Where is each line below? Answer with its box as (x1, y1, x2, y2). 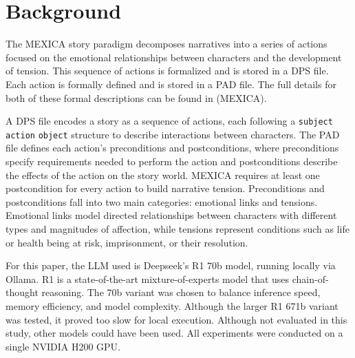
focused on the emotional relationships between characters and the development (6, 50, 342, 64)
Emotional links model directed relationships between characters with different (6, 208, 337, 222)
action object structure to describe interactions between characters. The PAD (6, 127, 340, 141)
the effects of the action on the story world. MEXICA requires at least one (6, 167, 320, 182)
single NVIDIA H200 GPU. (6, 339, 121, 353)
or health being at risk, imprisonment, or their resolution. (6, 235, 248, 249)
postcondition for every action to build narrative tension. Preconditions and (6, 181, 325, 196)
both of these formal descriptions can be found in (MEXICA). (6, 90, 267, 105)
